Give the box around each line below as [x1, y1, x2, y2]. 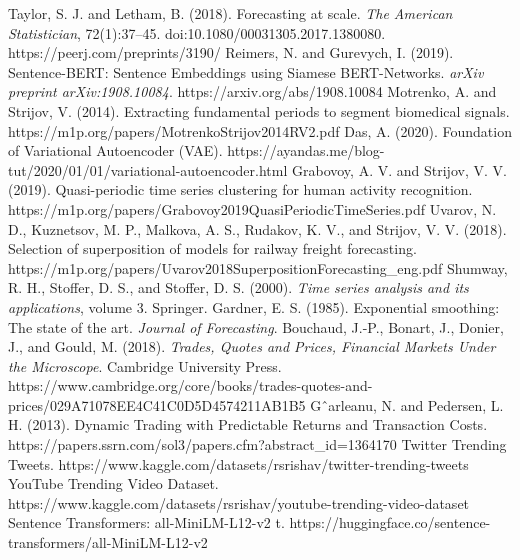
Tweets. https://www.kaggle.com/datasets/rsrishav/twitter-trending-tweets [8, 453, 469, 474]
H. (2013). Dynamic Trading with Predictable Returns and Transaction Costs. [8, 414, 488, 435]
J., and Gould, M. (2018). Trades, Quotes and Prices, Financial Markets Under [8, 336, 496, 357]
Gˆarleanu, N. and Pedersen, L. [310, 394, 504, 415]
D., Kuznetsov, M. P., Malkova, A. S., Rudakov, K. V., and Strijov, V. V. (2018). [8, 218, 507, 239]
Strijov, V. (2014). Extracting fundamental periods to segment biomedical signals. [8, 100, 510, 121]
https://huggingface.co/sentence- [289, 512, 491, 533]
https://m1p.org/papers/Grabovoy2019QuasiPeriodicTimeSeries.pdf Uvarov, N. [8, 198, 497, 219]
